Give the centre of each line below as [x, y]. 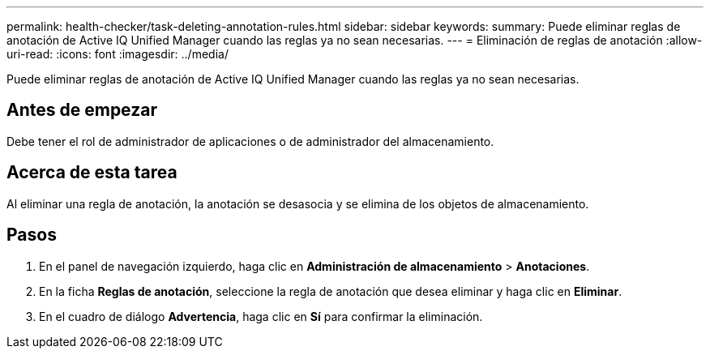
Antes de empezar [82, 110]
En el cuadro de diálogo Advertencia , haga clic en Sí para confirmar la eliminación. [261, 316]
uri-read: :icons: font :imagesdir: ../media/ [118, 54]
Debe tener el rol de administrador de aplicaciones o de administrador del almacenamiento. [250, 141]
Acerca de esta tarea [92, 173]
